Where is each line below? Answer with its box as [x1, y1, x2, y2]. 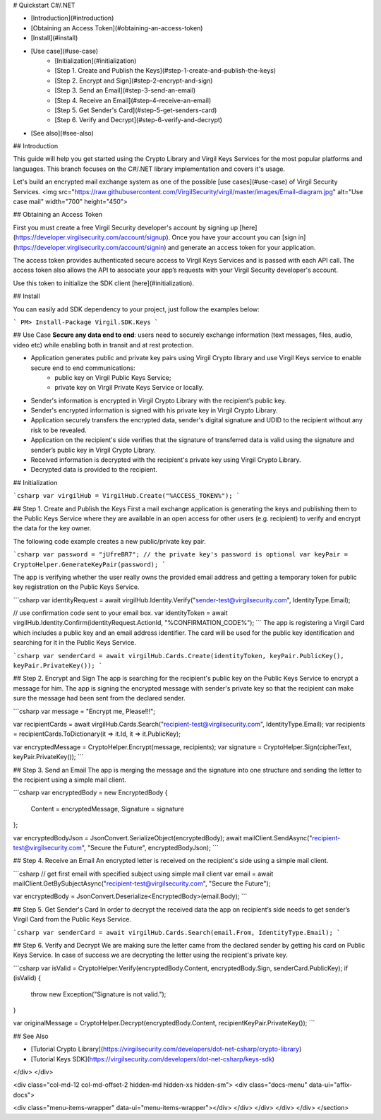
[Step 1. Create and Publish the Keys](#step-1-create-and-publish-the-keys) [54, 66, 277, 75]
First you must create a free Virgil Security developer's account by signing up [13, 223, 238, 232]
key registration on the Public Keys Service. [13, 583, 140, 591]
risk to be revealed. [30, 426, 87, 434]
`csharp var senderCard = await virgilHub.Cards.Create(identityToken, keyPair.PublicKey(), [13, 652, 345, 660]
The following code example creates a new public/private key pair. [13, 537, 206, 545]
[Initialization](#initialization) [54, 56, 137, 65]
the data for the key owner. [13, 524, 92, 532]
